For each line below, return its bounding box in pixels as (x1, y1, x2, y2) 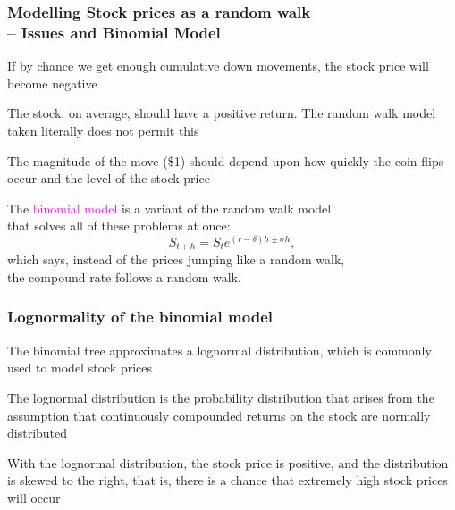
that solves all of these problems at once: (7, 216, 231, 235)
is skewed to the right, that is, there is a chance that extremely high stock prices (7, 471, 448, 489)
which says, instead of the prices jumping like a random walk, (7, 250, 345, 269)
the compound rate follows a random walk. (7, 267, 241, 286)
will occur (7, 488, 61, 506)
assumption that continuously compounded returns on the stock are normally (7, 405, 431, 424)
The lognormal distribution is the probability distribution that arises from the (7, 388, 434, 406)
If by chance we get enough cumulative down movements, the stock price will (7, 56, 429, 75)
